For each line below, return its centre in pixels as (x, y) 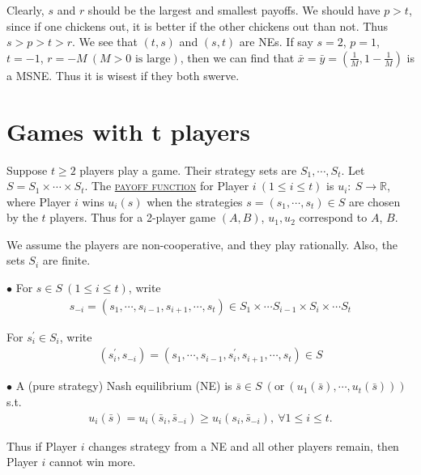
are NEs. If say (276, 42)
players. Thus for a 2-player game (133, 217)
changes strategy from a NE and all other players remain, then (244, 445)
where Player (39, 201)
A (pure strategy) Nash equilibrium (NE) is (124, 386)
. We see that (104, 42)
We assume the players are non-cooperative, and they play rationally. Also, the (202, 244)
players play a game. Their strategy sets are (188, 170)
